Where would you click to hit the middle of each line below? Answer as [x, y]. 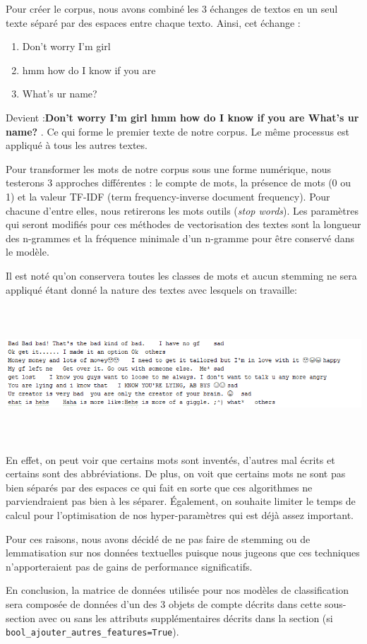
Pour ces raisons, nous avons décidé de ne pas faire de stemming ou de [158, 538]
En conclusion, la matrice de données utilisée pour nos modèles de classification [178, 590]
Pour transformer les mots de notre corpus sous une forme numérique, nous [169, 168]
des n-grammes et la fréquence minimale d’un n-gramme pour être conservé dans [180, 238]
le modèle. [28, 252]
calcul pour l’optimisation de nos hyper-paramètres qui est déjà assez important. [180, 515]
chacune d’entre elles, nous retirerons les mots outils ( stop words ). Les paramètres [182, 210]
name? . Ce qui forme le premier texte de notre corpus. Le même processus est [178, 131]
